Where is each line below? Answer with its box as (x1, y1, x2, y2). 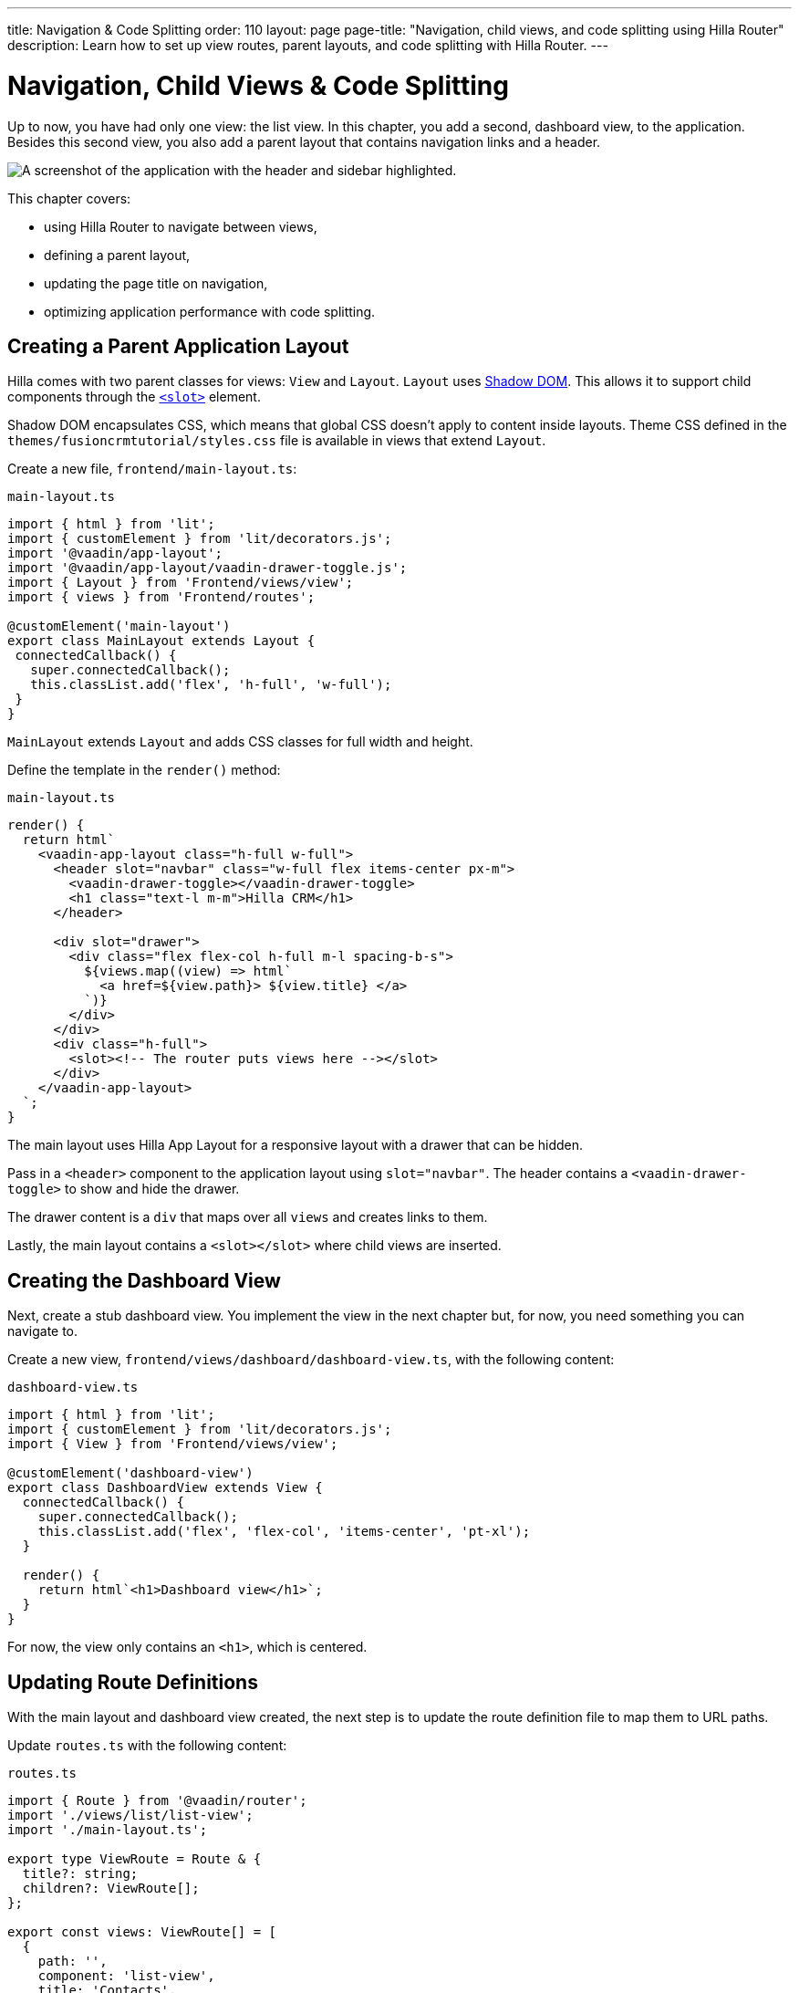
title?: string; (22, 1866, 139, 1882)
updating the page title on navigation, (44, 275, 268, 291)
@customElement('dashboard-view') (7, 1466, 254, 1481)
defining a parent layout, (44, 246, 191, 263)
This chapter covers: (7, 190, 131, 206)
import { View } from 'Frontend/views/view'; (7, 1436, 338, 1452)
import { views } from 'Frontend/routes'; (7, 590, 316, 605)
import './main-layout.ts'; (7, 1822, 208, 1838)
